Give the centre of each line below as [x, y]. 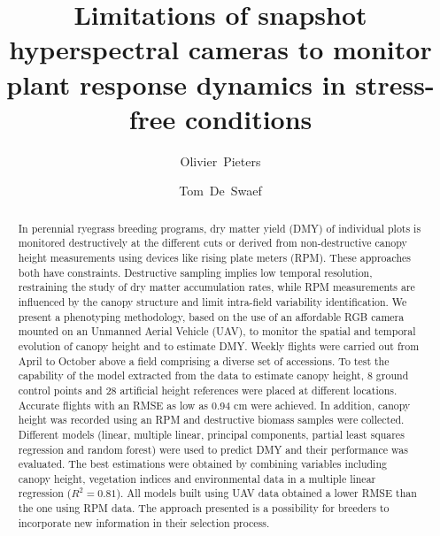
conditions [249, 118]
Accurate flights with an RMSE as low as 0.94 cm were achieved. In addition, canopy [214, 405]
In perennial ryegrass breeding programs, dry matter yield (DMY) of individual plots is [220, 228]
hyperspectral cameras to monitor [220, 49]
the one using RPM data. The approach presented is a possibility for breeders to [204, 508]
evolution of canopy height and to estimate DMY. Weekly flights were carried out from [219, 345]
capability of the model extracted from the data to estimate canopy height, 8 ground [213, 375]
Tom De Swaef [220, 191]
